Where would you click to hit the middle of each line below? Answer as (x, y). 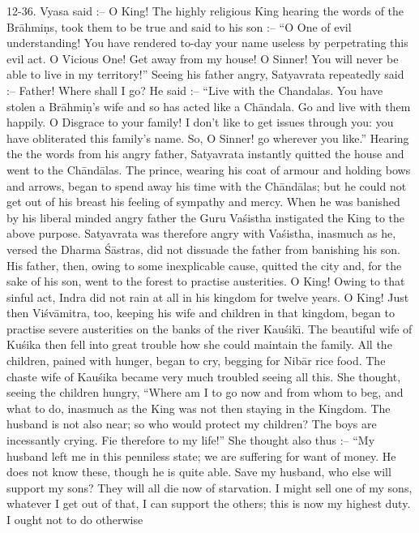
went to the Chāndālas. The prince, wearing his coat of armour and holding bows (209, 169)
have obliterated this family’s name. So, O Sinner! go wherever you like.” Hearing (208, 138)
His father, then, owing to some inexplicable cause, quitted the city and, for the (204, 265)
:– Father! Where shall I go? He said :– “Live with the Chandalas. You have (195, 90)
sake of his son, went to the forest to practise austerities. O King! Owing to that (206, 281)
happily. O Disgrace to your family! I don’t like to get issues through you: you (200, 122)
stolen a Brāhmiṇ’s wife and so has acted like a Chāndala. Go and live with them (209, 106)
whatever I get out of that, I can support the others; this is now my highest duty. (209, 503)
